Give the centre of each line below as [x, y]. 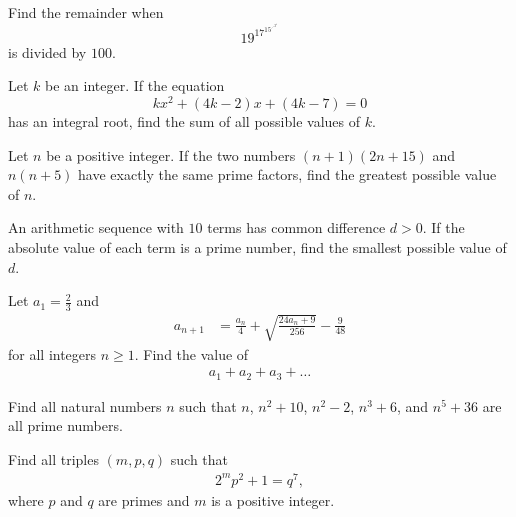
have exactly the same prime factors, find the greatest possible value [287, 174]
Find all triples [53, 458]
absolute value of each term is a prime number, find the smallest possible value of [257, 247]
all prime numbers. [65, 425]
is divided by [47, 51]
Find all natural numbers [85, 405]
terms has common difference [296, 227]
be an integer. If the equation [135, 85]
